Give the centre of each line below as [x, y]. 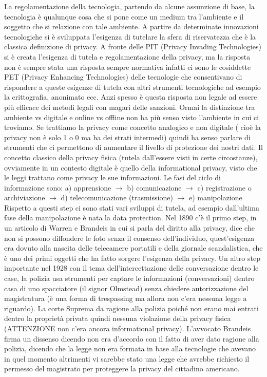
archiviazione [25, 197]
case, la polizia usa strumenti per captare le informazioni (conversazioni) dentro [129, 278]
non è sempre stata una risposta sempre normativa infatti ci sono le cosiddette [128, 67]
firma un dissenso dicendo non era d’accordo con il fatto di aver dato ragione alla [132, 338]
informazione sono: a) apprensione [58, 187]
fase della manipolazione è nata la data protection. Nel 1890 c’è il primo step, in [130, 218]
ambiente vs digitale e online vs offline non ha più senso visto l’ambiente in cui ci [132, 117]
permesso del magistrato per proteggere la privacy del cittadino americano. [122, 369]
